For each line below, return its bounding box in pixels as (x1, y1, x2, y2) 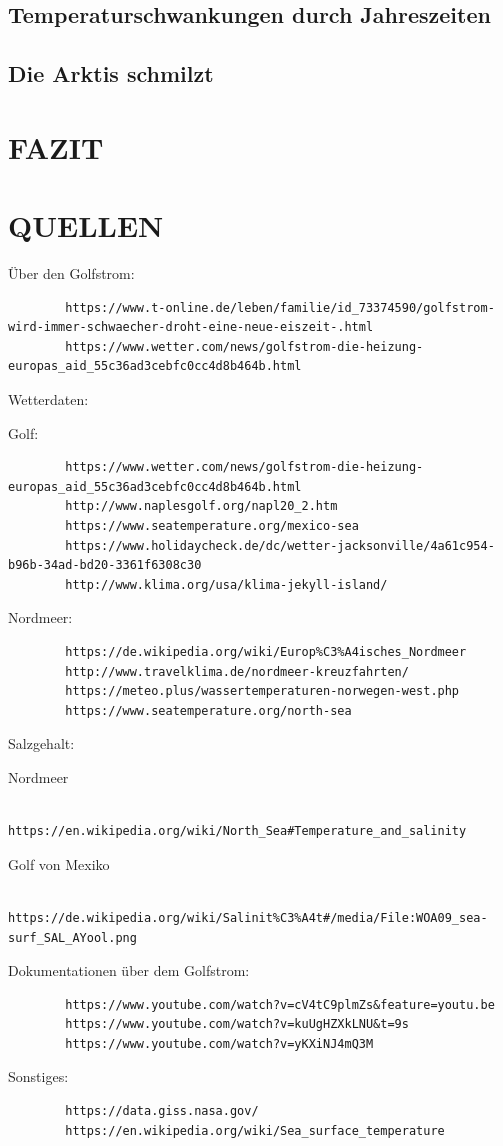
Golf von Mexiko (8, 853, 110, 874)
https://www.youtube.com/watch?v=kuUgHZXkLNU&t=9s (65, 1017, 409, 1032)
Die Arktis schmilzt (8, 58, 214, 89)
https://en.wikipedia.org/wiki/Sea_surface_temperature (65, 1123, 445, 1138)
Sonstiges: (8, 1066, 69, 1087)
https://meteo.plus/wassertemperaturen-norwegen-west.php (65, 684, 460, 699)
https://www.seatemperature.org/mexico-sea (65, 519, 359, 533)
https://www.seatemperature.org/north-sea (65, 703, 352, 718)
